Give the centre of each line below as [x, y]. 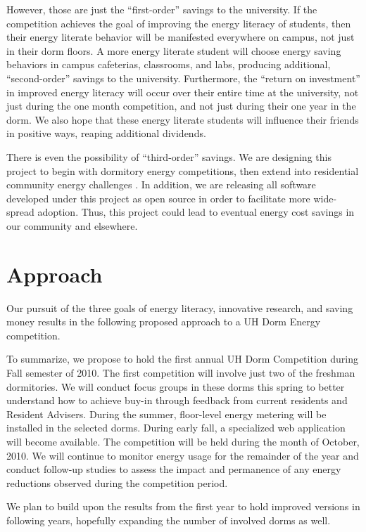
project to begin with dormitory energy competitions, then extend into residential [183, 170]
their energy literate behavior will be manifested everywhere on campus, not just [181, 37]
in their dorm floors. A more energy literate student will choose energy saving [174, 50]
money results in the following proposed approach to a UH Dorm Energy [164, 322]
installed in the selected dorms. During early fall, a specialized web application [176, 428]
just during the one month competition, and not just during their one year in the [181, 106]
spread [20, 212]
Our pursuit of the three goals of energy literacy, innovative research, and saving [180, 307]
